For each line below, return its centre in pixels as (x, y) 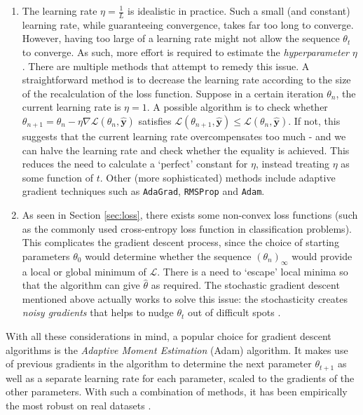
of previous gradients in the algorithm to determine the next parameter (159, 363)
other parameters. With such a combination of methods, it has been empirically (177, 392)
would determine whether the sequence (168, 256)
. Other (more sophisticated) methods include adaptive (218, 177)
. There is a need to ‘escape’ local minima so (253, 271)
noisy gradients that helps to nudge (98, 312)
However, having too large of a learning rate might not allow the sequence (181, 38)
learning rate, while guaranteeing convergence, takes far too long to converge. (188, 24)
